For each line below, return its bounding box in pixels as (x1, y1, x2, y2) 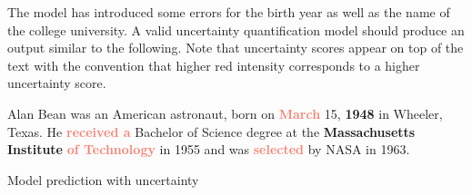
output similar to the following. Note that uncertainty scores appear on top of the (7, 38, 464, 57)
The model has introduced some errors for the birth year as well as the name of (7, 3, 450, 21)
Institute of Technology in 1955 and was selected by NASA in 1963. (7, 140, 410, 159)
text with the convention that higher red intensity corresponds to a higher (7, 55, 420, 74)
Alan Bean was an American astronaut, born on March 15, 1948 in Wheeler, (7, 103, 443, 122)
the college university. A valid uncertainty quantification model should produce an (7, 20, 465, 39)
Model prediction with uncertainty (7, 170, 199, 189)
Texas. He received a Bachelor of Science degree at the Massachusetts (7, 122, 416, 141)
